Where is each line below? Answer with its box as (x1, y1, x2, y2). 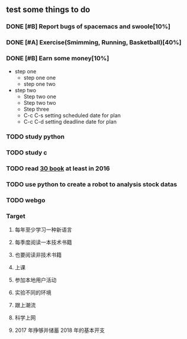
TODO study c (6, 148, 47, 157)
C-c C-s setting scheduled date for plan (23, 112, 121, 119)
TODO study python (6, 133, 65, 141)
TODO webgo (6, 196, 46, 205)
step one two (23, 80, 56, 88)
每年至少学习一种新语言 (14, 226, 72, 233)
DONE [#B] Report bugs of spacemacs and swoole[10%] (6, 22, 170, 31)
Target (6, 212, 25, 221)
